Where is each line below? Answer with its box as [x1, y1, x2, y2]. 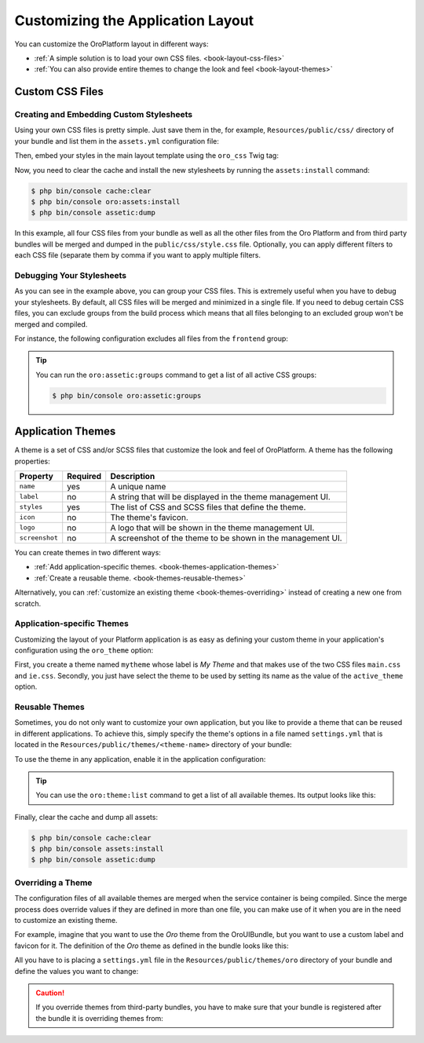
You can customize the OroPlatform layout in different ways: [14, 39, 209, 49]
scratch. [14, 598, 42, 608]
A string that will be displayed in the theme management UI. [110, 491, 331, 502]
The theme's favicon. [110, 511, 188, 522]
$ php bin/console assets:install [31, 844, 164, 854]
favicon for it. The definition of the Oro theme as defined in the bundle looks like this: [14, 941, 290, 950]
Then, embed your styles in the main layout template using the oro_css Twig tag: [14, 151, 279, 160]
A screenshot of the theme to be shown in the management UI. [110, 532, 342, 543]
